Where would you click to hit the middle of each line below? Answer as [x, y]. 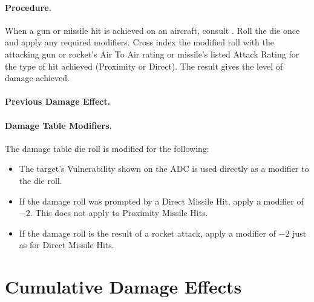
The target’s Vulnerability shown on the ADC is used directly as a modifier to [164, 169]
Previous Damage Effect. [58, 101]
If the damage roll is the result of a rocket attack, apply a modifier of [147, 233]
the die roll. [41, 180]
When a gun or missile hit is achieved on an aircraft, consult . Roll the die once [152, 30]
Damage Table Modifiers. [59, 125]
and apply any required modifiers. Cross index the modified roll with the [139, 42]
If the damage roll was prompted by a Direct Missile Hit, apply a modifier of [161, 201]
